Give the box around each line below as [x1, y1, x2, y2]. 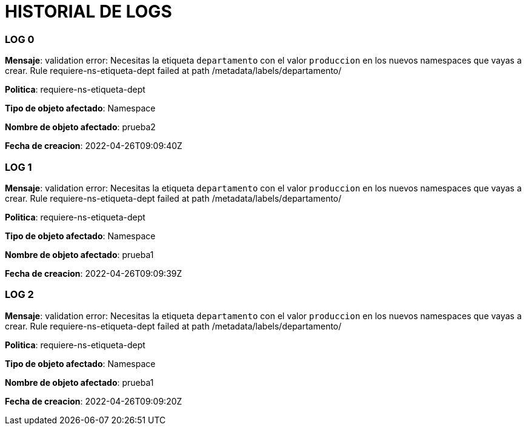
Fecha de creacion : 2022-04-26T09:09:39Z [5, 268, 182, 279]
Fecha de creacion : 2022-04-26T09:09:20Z [5, 395, 182, 406]
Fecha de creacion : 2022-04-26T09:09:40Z [5, 141, 182, 151]
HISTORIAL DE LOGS [5, 1, 172, 22]
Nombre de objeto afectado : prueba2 [5, 122, 156, 133]
